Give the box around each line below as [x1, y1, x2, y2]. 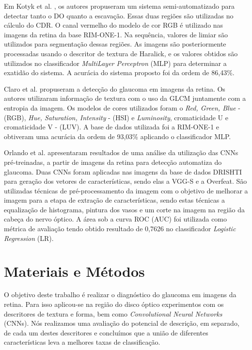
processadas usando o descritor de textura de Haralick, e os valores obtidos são [4, 48, 238, 58]
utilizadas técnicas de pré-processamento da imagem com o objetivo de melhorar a [4, 185, 248, 195]
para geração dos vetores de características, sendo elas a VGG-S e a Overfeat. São [4, 176, 247, 186]
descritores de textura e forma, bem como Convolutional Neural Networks [4, 308, 222, 318]
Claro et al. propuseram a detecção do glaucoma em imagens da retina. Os [4, 83, 225, 94]
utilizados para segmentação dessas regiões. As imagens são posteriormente [4, 39, 226, 49]
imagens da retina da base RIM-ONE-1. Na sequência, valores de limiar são [4, 29, 228, 39]
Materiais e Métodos [4, 261, 145, 281]
